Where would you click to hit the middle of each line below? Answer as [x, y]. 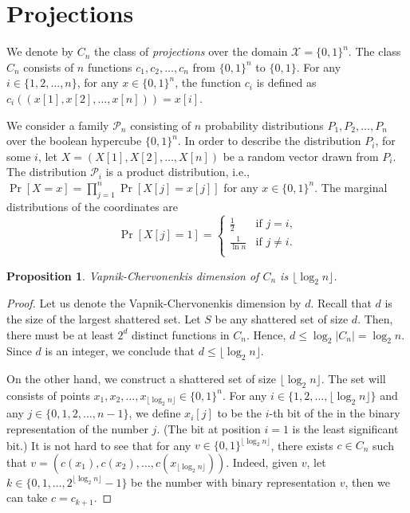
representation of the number [77, 428]
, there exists [302, 445]
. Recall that [341, 303]
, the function [208, 82]
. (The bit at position [209, 428]
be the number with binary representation [234, 482]
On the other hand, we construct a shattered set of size [141, 379]
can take [27, 497]
